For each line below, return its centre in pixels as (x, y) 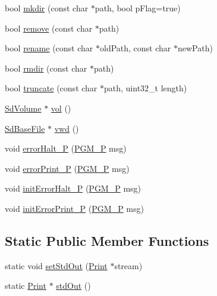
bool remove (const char (49, 28)
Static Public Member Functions (107, 240)
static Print (26, 286)
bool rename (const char (49, 48)
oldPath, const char (136, 48)
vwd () (67, 128)
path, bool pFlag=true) (138, 8)
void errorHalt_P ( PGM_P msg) (66, 148)
